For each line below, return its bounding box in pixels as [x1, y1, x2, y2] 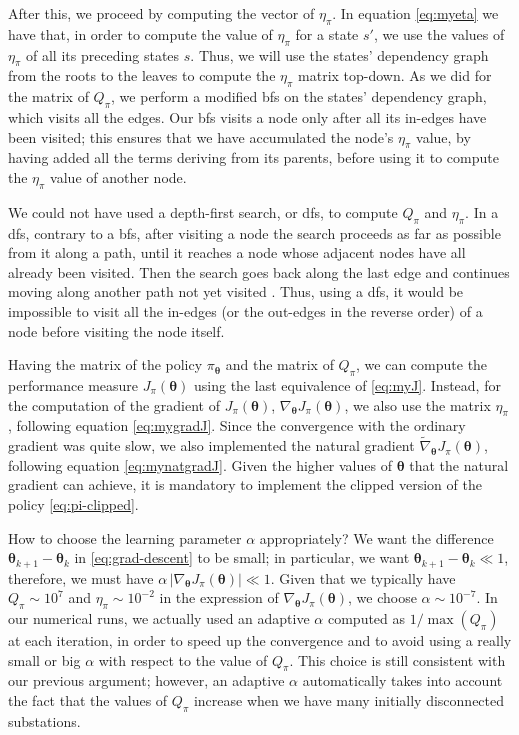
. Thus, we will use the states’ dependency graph [190, 44, 489, 65]
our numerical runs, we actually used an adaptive [8, 607, 310, 628]
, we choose [347, 587, 417, 608]
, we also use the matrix [344, 394, 491, 415]
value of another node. [50, 166, 187, 187]
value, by [416, 126, 471, 147]
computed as [327, 607, 406, 628]
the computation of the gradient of [8, 394, 221, 415]
